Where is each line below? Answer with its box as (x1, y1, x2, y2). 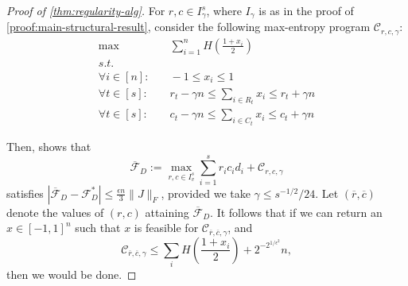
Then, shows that (6, 137, 91, 154)
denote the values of (6, 203, 104, 220)
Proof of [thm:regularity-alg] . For (6, 2, 165, 18)
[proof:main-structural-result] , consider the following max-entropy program (6, 18, 371, 35)
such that (75, 219, 121, 236)
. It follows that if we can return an (210, 203, 383, 220)
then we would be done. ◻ (6, 266, 137, 283)
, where (206, 2, 242, 18)
